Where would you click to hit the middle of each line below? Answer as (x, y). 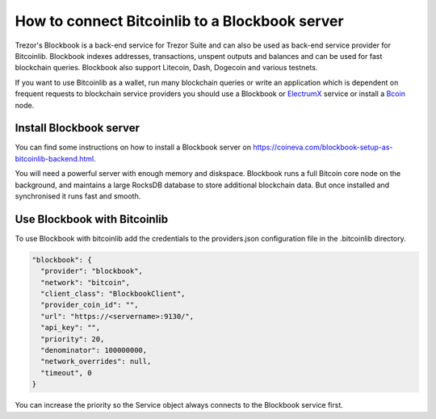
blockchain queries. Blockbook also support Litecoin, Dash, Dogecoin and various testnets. (166, 68)
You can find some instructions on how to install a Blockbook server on (133, 147)
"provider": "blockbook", (92, 271)
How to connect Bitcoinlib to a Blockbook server (179, 21)
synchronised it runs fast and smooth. (78, 196)
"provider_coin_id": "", (90, 305)
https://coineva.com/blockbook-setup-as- (323, 147)
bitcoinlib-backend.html (55, 158)
